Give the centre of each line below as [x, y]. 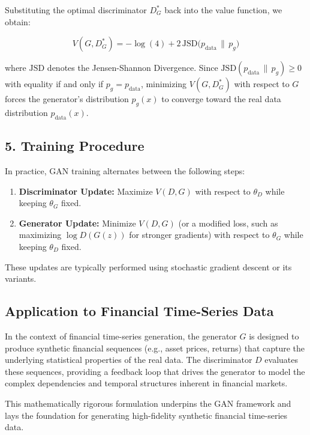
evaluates [282, 360]
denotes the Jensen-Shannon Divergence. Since [133, 68]
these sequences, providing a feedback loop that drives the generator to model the [155, 371]
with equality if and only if [54, 84]
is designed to [274, 336]
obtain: [18, 21]
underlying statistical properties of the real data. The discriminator [129, 360]
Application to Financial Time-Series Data [139, 311]
